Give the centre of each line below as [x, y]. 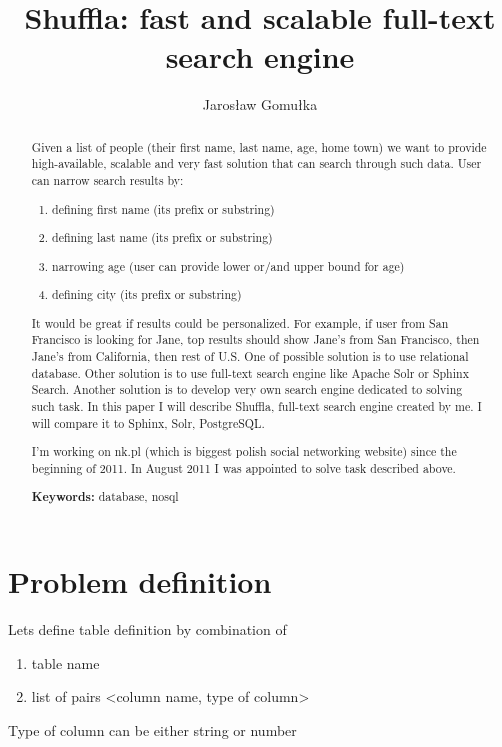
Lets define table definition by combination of [147, 629]
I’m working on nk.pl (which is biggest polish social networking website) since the [244, 451]
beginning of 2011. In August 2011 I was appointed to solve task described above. [243, 467]
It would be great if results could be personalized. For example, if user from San [240, 322]
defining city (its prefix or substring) [147, 294]
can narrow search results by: [107, 180]
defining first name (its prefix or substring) [163, 208]
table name [65, 662]
